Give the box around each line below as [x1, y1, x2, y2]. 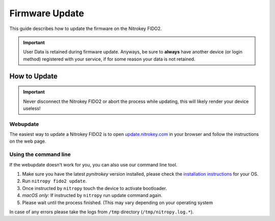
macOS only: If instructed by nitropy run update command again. [22, 192, 162, 199]
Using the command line [9, 151, 71, 158]
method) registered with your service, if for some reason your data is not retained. [23, 56, 196, 62]
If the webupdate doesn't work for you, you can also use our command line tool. [9, 161, 178, 168]
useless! [23, 105, 41, 112]
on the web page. [9, 138, 46, 145]
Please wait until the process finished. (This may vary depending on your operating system [22, 199, 213, 206]
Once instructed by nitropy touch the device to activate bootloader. [22, 185, 168, 191]
